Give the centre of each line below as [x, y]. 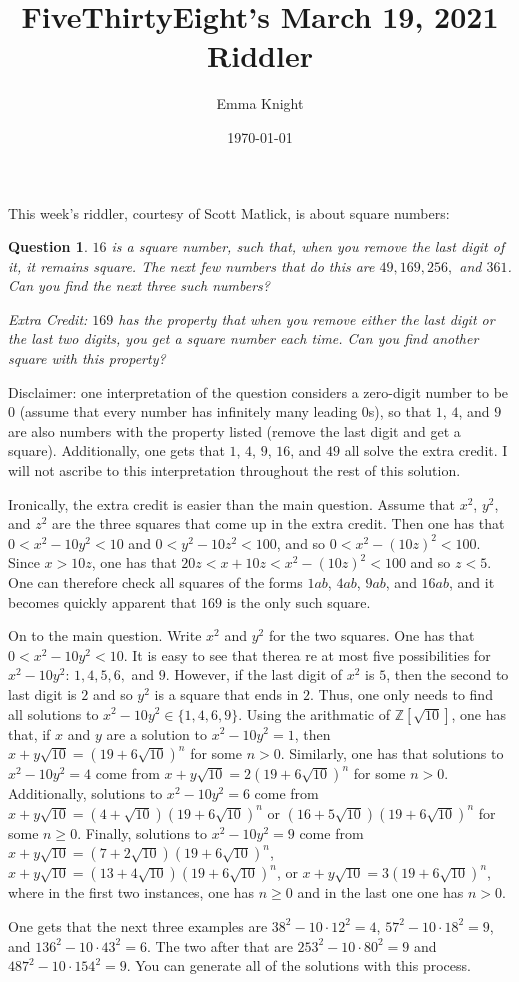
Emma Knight [260, 103]
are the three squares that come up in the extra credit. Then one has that [278, 523]
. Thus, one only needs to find [401, 693]
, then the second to [447, 674]
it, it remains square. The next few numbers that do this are [191, 265]
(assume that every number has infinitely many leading [188, 411]
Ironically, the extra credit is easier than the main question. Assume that [231, 503]
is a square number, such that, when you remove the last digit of [308, 246]
